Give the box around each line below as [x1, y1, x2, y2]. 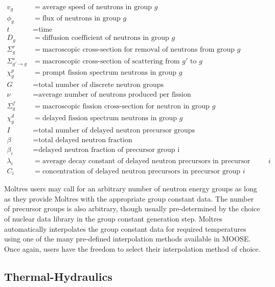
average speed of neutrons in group [42, 4, 152, 11]
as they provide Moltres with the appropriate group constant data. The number [4, 193, 254, 204]
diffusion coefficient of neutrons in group [42, 34, 169, 42]
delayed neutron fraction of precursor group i [38, 146, 180, 154]
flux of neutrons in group [42, 14, 121, 22]
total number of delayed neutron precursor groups [38, 126, 195, 134]
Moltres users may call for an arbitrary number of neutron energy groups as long [4, 183, 257, 194]
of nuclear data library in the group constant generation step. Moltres [4, 213, 223, 224]
